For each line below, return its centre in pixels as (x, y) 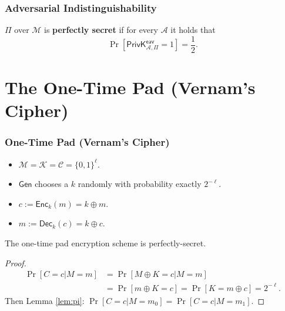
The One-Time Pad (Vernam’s (130, 87)
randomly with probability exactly (140, 184)
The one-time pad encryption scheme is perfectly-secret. (105, 243)
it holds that (193, 30)
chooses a (52, 184)
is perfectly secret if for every (101, 30)
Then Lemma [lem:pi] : (45, 300)
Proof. (16, 262)
